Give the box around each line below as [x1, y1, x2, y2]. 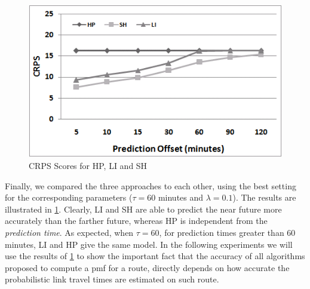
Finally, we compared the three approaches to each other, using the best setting [5, 179, 296, 192]
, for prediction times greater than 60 [159, 226, 296, 239]
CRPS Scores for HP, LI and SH [29, 159, 148, 172]
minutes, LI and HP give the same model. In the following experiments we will [5, 238, 293, 250]
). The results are [232, 191, 296, 204]
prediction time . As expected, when [5, 226, 134, 239]
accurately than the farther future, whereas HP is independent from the [5, 214, 268, 227]
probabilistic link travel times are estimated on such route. [5, 273, 219, 285]
